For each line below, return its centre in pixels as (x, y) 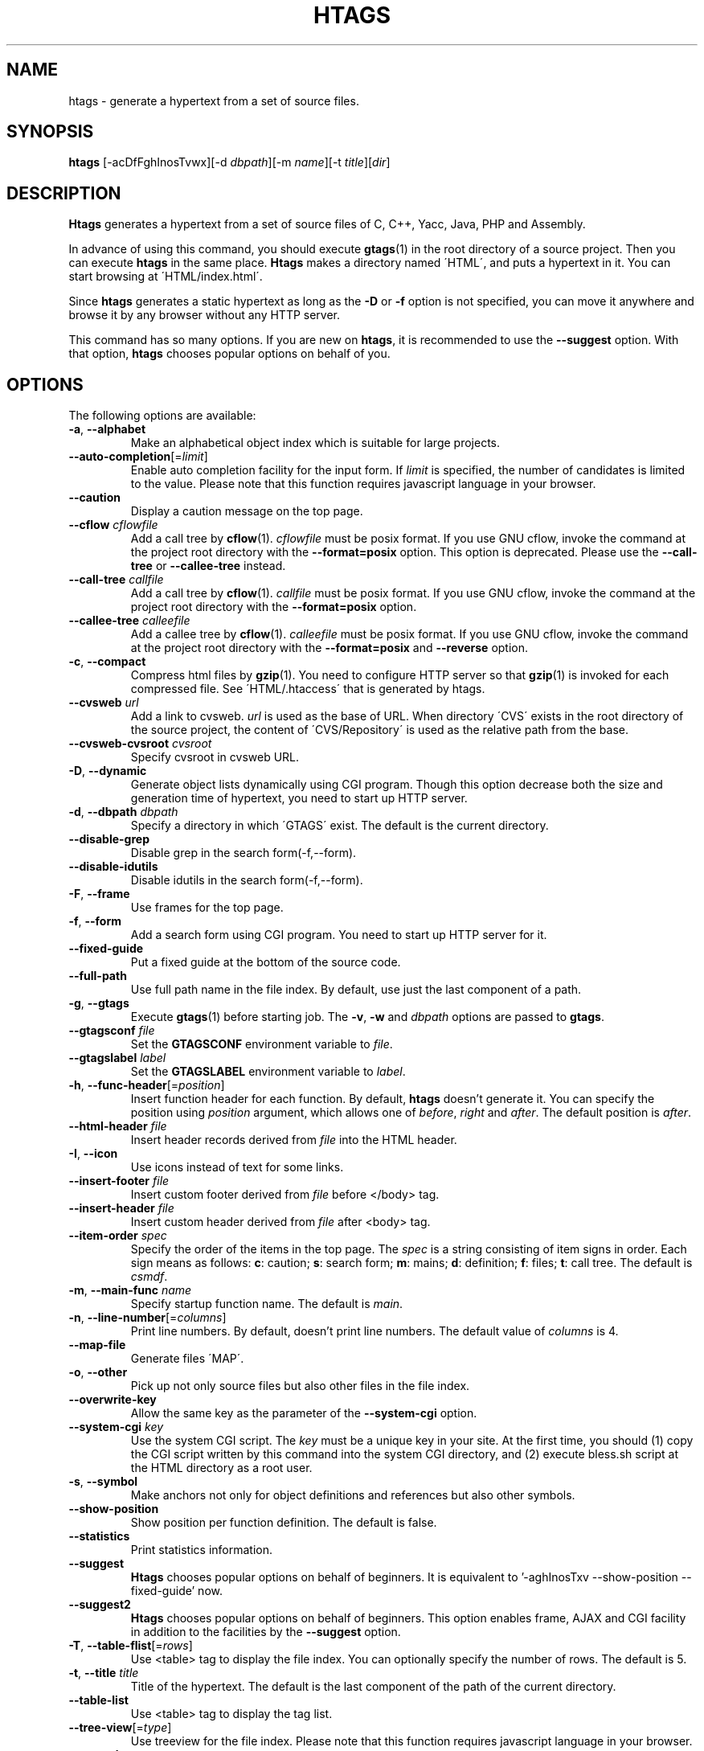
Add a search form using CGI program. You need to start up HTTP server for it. (339, 935)
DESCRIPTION (64, 193)
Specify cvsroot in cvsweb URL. (215, 757)
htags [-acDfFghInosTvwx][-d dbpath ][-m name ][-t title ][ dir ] (229, 162)
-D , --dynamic (108, 771)
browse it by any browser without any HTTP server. (205, 315)
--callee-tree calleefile (129, 621)
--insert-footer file (119, 1181)
